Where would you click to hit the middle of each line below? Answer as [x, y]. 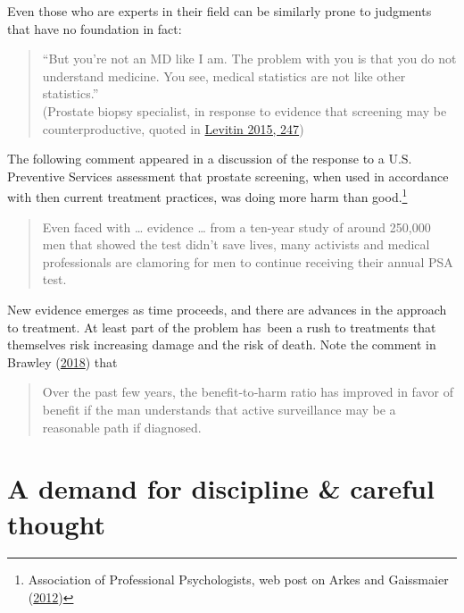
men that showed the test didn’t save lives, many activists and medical [236, 244]
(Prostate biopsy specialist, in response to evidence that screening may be [244, 110]
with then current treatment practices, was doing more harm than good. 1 [207, 195]
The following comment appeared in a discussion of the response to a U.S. [210, 159]
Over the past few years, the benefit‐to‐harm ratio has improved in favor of [248, 392]
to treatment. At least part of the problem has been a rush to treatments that [222, 327]
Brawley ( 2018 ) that [62, 361]
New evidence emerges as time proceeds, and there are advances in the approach [227, 309]
